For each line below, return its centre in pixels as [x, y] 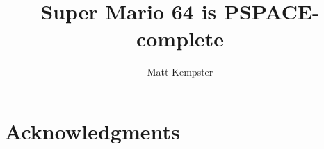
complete [180, 38]
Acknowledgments [92, 131]
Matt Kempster [180, 72]
